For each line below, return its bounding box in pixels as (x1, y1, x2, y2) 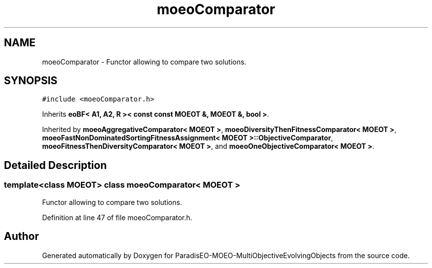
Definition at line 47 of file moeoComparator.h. (42, 213, 192, 222)
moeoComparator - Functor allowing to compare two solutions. (42, 57, 247, 66)
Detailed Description (4, 159, 107, 171)
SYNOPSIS (4, 74, 58, 87)
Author (4, 230, 39, 243)
